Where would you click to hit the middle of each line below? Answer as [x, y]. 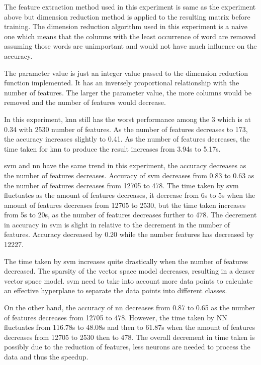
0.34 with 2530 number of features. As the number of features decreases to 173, [126, 129]
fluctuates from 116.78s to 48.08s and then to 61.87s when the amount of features [129, 327]
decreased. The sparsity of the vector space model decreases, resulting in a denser [129, 271]
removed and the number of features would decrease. [85, 102]
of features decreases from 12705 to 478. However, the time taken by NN [116, 317]
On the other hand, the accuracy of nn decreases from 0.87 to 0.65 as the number [129, 308]
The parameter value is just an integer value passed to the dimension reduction [126, 73]
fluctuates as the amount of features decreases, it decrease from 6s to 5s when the [130, 195]
